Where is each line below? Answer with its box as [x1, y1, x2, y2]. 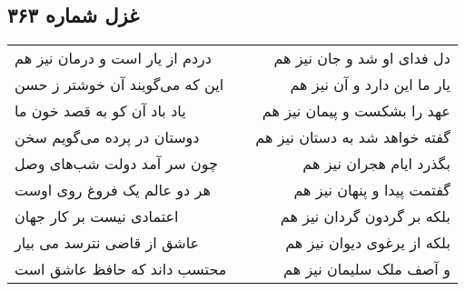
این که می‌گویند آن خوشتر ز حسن [15, 74, 224, 95]
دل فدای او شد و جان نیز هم [273, 47, 450, 69]
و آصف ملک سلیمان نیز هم [283, 258, 450, 280]
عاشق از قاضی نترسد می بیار [15, 232, 200, 254]
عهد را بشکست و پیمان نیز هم [262, 100, 450, 122]
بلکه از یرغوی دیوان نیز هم [285, 232, 450, 254]
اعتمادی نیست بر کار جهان [15, 206, 179, 227]
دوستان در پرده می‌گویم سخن [15, 126, 200, 148]
